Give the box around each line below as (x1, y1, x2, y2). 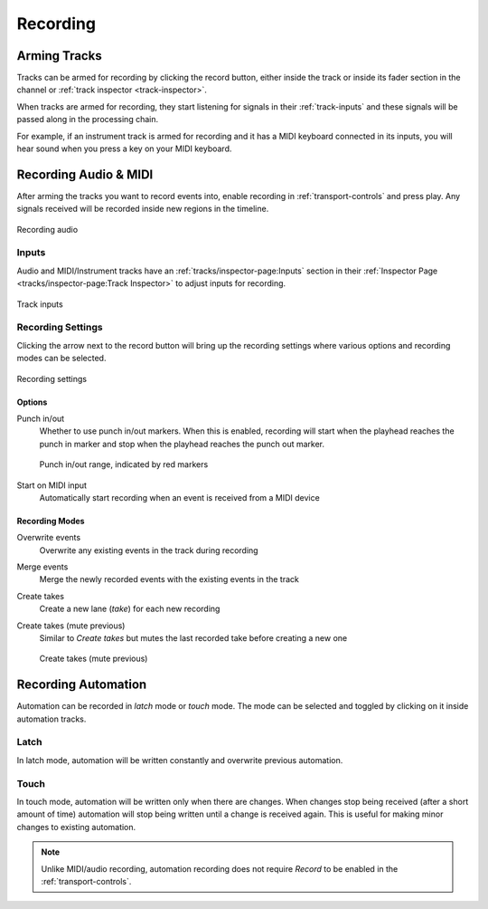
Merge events (16, 561, 69, 572)
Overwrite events (16, 532, 81, 543)
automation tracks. (16, 713, 87, 724)
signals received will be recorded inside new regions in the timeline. (16, 204, 269, 215)
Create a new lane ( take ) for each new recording (39, 603, 221, 615)
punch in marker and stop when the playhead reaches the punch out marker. (39, 438, 325, 449)
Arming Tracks (16, 48, 103, 63)
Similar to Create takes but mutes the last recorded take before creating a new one (39, 633, 348, 644)
